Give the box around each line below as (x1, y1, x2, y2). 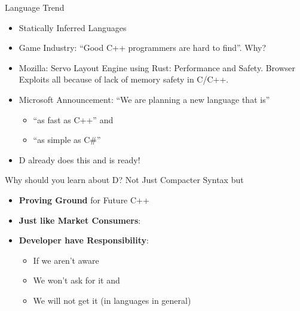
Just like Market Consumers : (19, 214, 141, 226)
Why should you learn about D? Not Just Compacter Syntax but (5, 173, 244, 186)
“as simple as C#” (33, 133, 101, 146)
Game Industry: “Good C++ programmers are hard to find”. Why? (19, 41, 267, 54)
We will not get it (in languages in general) (33, 294, 191, 306)
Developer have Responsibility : (19, 234, 149, 246)
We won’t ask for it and (33, 274, 120, 286)
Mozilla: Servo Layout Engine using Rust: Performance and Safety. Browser (19, 61, 296, 74)
